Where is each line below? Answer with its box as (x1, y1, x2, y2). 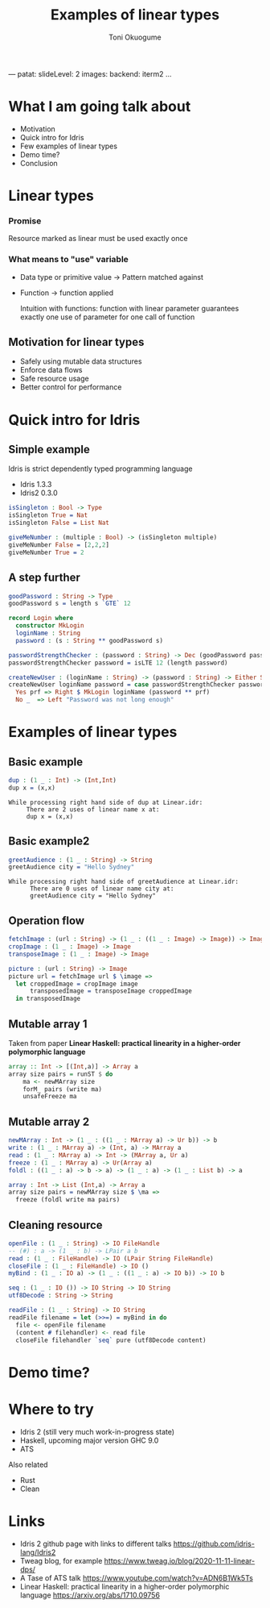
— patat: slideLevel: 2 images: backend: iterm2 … (8, 69, 172, 78)
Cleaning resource (8, 1218, 103, 1231)
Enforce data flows (19, 365, 83, 375)
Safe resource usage (19, 373, 90, 384)
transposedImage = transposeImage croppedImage (29, 987, 193, 995)
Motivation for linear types (8, 335, 145, 349)
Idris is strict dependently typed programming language (8, 464, 193, 473)
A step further (8, 571, 80, 585)
